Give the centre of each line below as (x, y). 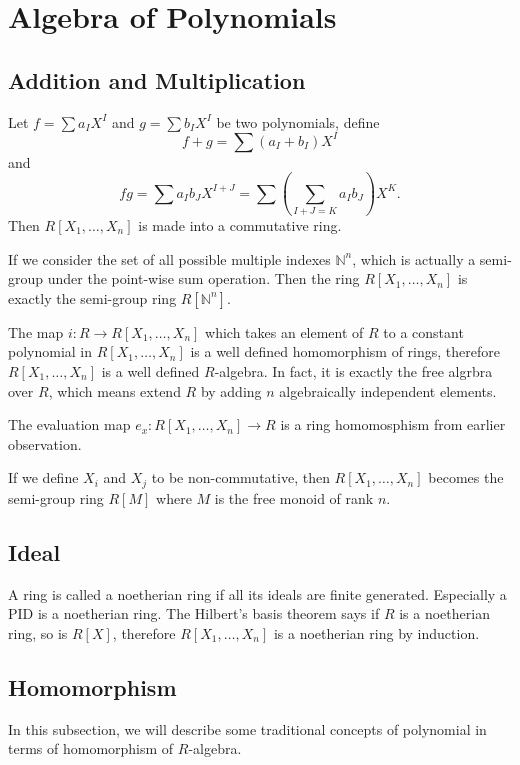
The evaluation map (69, 424)
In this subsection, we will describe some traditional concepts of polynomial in (247, 728)
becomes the (466, 477)
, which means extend (114, 390)
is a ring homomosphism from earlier (393, 424)
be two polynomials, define (298, 121)
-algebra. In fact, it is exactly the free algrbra (353, 370)
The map (36, 331)
